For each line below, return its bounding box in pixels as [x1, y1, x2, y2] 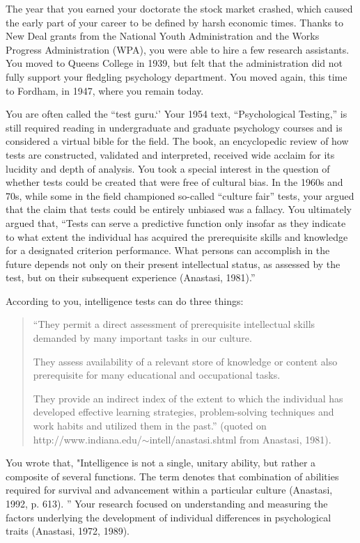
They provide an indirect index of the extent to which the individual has [33, 391, 343, 405]
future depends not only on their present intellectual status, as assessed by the [6, 256, 341, 271]
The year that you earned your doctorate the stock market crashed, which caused [6, 1, 353, 15]
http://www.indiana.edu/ [33, 432, 142, 446]
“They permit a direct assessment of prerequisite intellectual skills [33, 317, 315, 331]
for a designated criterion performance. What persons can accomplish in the [6, 243, 330, 258]
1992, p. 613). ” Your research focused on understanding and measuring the [6, 496, 328, 510]
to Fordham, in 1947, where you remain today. [6, 83, 204, 97]
